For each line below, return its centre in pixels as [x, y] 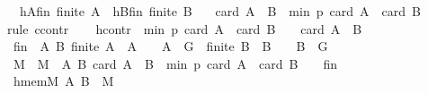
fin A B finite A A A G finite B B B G [170, 46]
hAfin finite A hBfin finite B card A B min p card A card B [220, 11]
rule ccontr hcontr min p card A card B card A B [185, 28]
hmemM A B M [63, 81]
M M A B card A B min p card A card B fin [175, 63]
